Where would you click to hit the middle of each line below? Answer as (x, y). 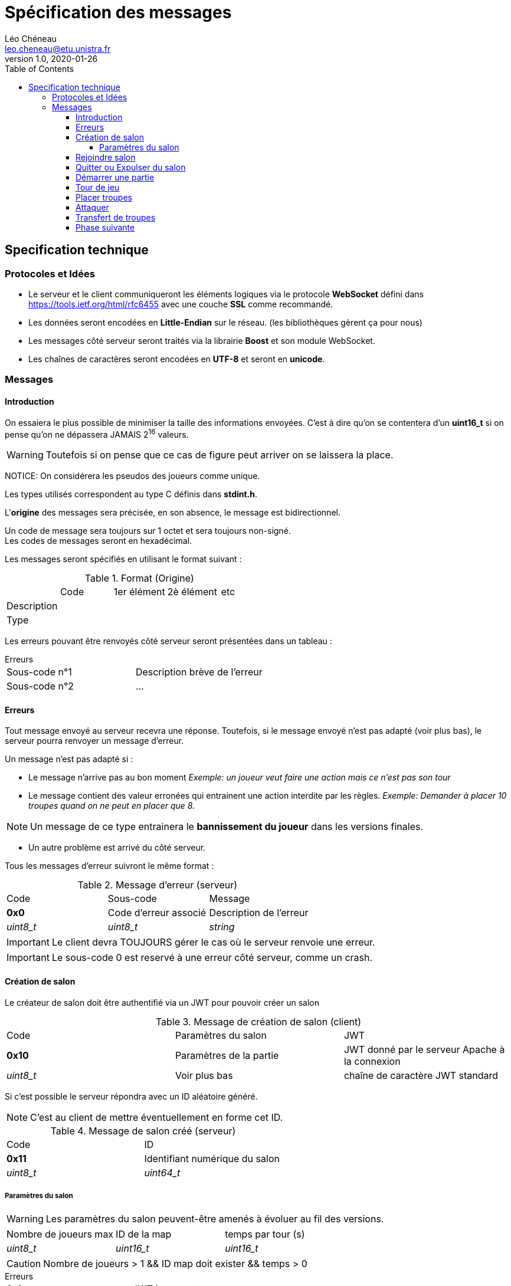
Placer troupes (104, 197)
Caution (24, 1264)
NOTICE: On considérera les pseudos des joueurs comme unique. (132, 476)
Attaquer (92, 207)
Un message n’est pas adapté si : (69, 759)
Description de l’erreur (259, 913)
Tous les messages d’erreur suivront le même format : (109, 866)
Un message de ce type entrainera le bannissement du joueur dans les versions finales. (227, 827)
